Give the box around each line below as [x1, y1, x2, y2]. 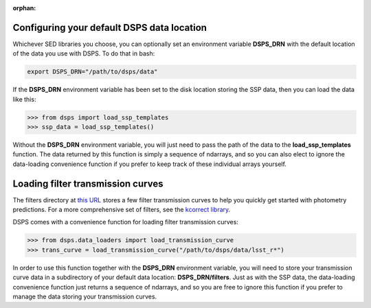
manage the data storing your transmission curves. [12, 292, 157, 301]
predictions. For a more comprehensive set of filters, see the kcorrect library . [12, 206, 231, 214]
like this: [12, 95, 36, 103]
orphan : [12, 4, 36, 12]
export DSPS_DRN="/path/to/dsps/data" [27, 68, 158, 75]
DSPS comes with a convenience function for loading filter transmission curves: [12, 218, 238, 226]
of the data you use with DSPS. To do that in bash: [12, 49, 155, 58]
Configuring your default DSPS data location [12, 21, 207, 34]
